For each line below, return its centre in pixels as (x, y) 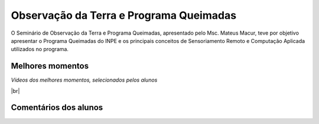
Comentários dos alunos (57, 108)
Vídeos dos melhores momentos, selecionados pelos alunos (84, 80)
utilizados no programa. (40, 49)
